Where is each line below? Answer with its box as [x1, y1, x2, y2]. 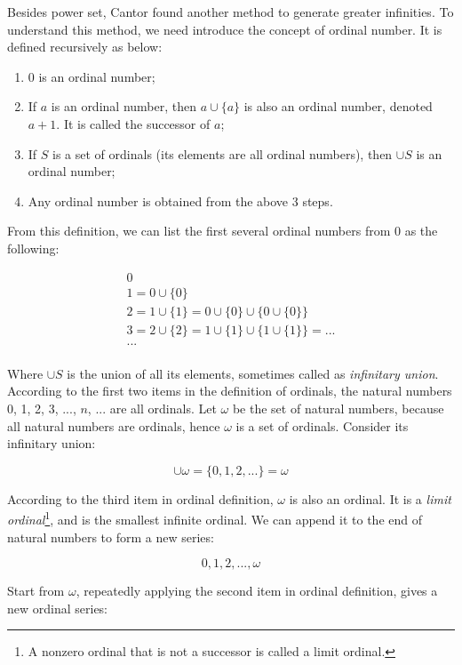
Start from [7, 581, 65, 600]
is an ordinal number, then [51, 97, 196, 116]
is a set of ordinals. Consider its [235, 416, 409, 435]
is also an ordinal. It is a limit [289, 489, 451, 508]
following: [7, 238, 60, 257]
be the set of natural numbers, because [232, 398, 444, 417]
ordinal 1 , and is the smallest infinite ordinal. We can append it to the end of [7, 508, 422, 528]
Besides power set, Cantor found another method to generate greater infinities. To [7, 3, 454, 20]
